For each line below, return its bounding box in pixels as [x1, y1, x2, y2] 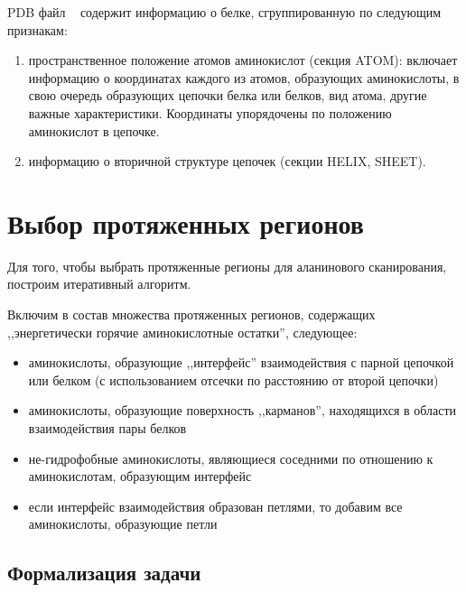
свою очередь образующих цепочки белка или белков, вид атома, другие [28, 86, 427, 105]
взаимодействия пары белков [28, 419, 187, 438]
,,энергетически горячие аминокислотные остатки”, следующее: [7, 322, 358, 341]
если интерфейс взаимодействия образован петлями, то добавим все [28, 496, 403, 515]
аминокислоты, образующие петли [28, 514, 218, 533]
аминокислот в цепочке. [28, 121, 160, 140]
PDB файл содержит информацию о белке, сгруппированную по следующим [7, 3, 442, 21]
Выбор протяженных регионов [7, 204, 364, 241]
